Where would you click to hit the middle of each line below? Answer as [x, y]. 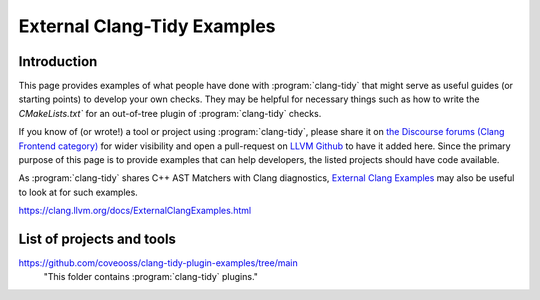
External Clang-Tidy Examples [147, 26]
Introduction [58, 61]
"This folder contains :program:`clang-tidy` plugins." [151, 277]
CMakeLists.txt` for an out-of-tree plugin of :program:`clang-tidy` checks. [170, 113]
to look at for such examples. [78, 192]
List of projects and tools [97, 239]
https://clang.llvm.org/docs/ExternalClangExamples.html [135, 211]
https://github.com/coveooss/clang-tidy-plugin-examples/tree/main [158, 263]
